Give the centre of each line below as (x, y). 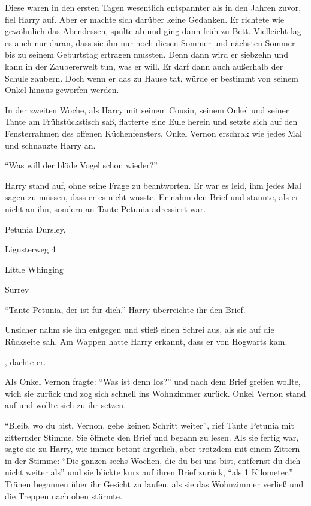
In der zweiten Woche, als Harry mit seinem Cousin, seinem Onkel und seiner (147, 109)
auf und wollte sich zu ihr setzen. (66, 405)
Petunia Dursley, (35, 229)
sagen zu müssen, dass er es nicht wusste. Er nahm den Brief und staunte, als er (152, 197)
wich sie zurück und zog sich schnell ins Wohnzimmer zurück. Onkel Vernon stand (155, 393)
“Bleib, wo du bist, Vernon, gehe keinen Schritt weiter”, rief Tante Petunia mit (150, 425)
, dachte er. (25, 361)
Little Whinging (34, 269)
